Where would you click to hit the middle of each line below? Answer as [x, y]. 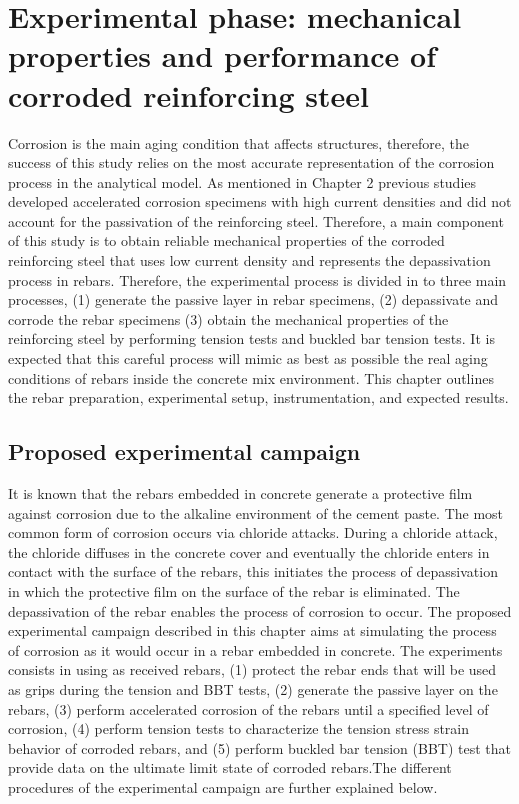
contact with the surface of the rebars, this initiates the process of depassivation [253, 571]
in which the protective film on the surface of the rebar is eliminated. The [234, 590]
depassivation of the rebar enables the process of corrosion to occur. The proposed [260, 610]
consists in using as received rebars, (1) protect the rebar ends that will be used [252, 669]
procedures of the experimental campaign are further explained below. [223, 786]
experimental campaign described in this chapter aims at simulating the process [252, 630]
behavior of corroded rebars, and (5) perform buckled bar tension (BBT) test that [260, 747]
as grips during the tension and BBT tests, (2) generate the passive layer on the [253, 688]
